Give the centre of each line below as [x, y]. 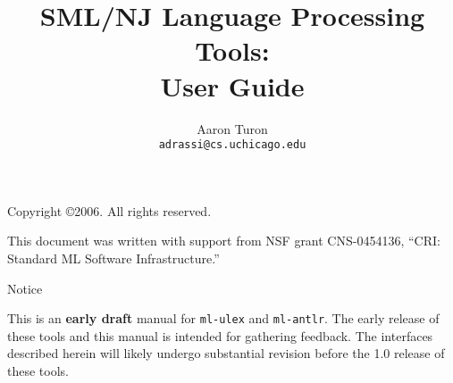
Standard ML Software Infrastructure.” [113, 258]
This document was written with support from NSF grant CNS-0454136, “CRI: [224, 241]
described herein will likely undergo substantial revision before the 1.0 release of [226, 353]
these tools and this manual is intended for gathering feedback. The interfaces [220, 335]
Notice [25, 288]
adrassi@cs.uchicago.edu [232, 145]
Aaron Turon [232, 128]
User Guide [232, 85]
